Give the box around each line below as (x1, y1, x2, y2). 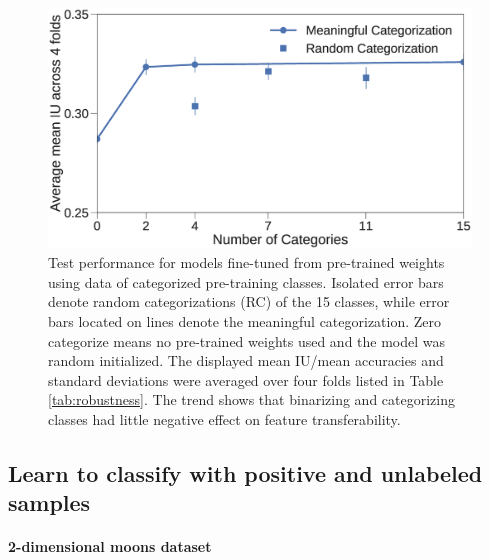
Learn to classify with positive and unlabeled (8, 457, 483, 488)
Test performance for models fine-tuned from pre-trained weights (48, 252, 445, 273)
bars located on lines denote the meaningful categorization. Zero (48, 310, 442, 331)
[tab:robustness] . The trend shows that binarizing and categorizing (48, 389, 455, 410)
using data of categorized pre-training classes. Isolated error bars (48, 271, 444, 292)
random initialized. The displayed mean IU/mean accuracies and (48, 350, 444, 371)
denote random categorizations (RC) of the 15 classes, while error (48, 291, 450, 312)
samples (8, 487, 91, 518)
